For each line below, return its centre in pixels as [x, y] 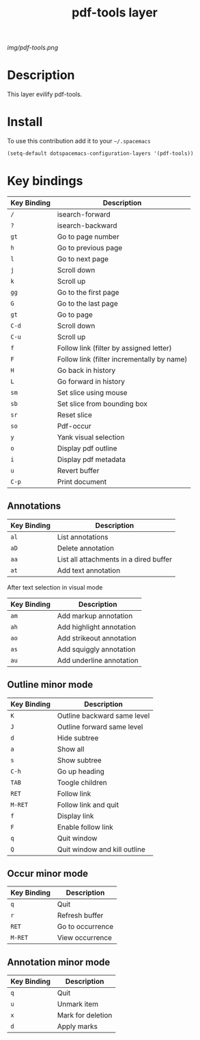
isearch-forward [84, 214]
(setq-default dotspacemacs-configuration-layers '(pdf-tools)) [100, 154]
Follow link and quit [88, 805]
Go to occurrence [85, 927]
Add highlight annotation [97, 627]
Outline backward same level [103, 716]
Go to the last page [87, 303]
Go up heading [81, 771]
